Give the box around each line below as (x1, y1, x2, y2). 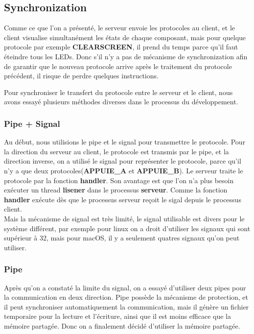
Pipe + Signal (4, 117, 60, 129)
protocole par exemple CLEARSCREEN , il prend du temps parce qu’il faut (4, 42, 238, 52)
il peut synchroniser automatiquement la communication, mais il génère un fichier (4, 301, 249, 311)
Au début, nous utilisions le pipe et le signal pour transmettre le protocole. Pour (4, 137, 246, 147)
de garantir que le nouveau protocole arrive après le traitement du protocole (4, 61, 232, 71)
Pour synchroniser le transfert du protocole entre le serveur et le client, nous (4, 87, 233, 97)
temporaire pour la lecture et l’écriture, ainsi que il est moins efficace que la (4, 311, 231, 321)
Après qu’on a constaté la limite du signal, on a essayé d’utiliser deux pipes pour (4, 282, 246, 292)
